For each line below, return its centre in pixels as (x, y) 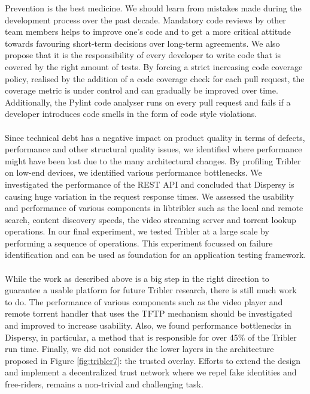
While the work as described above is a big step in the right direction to (137, 278)
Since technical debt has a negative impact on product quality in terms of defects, (155, 137)
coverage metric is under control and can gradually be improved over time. (142, 90)
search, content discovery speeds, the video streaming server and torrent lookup (151, 219)
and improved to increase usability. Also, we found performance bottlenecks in (148, 325)
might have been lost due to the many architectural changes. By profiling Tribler (153, 160)
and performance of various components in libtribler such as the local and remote (154, 208)
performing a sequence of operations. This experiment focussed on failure (139, 243)
